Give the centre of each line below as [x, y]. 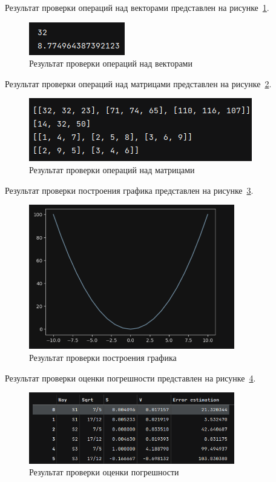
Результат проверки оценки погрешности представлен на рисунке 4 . [130, 378]
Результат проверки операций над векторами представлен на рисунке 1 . [137, 7]
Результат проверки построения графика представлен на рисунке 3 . [129, 190]
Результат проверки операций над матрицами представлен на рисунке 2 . [138, 83]
